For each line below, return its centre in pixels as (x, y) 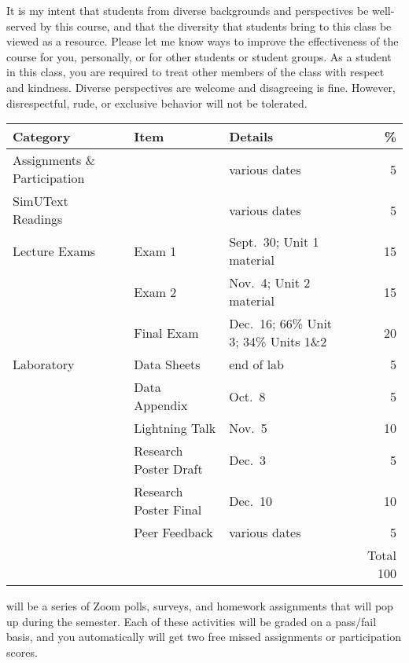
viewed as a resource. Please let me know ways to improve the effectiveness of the (203, 41)
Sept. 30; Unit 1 (274, 242)
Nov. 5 (248, 428)
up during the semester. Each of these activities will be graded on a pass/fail (192, 621)
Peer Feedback (173, 533)
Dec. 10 (251, 500)
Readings (38, 219)
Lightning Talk (175, 428)
